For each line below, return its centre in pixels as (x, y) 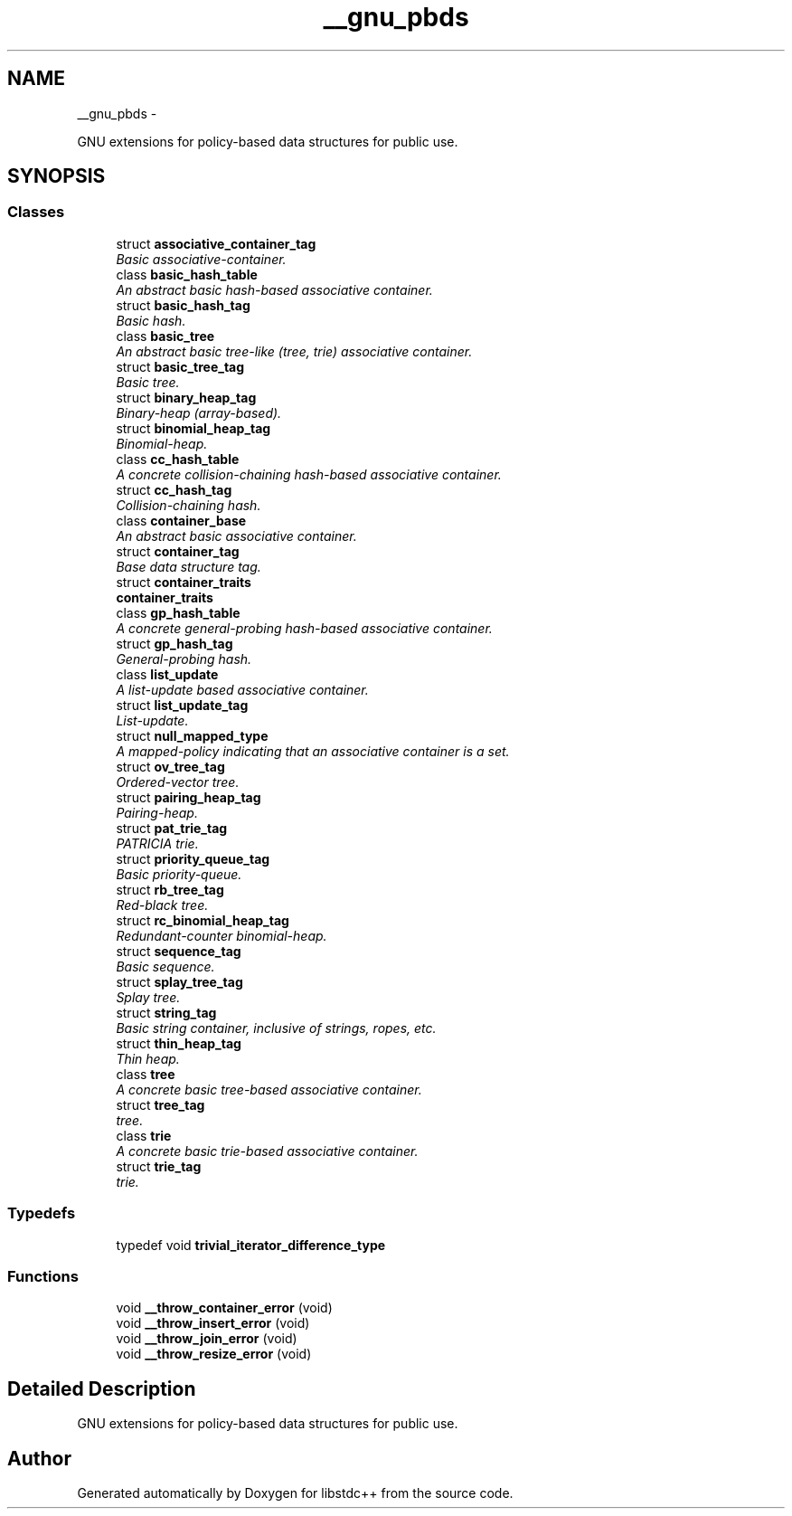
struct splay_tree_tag (179, 981)
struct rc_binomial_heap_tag (203, 920)
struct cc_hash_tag (174, 489)
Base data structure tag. (189, 566)
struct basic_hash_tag (183, 305)
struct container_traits (184, 582)
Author (39, 1458)
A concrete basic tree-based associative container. (269, 1089)
